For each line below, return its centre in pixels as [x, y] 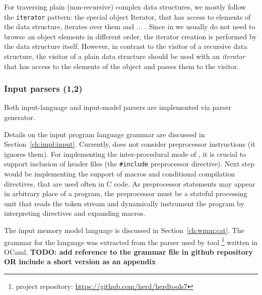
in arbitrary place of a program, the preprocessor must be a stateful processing [126, 193]
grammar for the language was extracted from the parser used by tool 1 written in [131, 241]
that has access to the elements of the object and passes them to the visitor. [122, 66]
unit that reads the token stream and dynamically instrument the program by [124, 203]
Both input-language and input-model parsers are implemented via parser [118, 107]
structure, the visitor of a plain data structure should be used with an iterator [125, 56]
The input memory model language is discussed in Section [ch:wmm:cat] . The [124, 230]
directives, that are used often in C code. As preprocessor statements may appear [130, 183]
